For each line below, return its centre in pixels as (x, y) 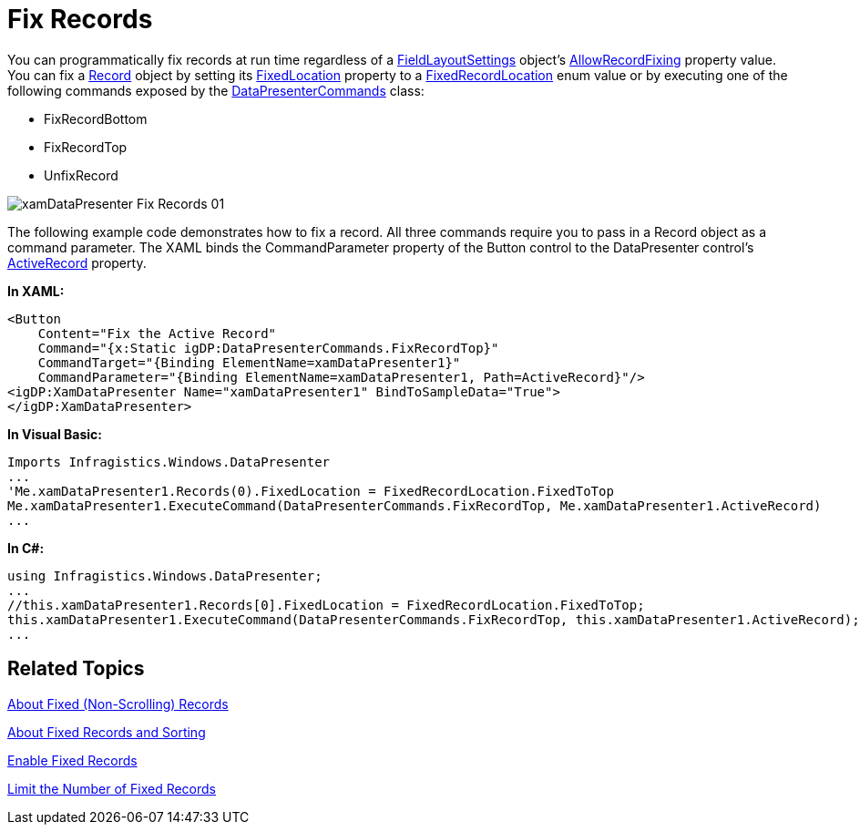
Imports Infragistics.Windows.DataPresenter (169, 462)
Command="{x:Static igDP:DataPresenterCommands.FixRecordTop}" (268, 348)
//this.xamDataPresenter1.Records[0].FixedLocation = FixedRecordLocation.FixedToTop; (326, 605)
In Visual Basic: (55, 434)
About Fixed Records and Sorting (107, 732)
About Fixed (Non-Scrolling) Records (118, 704)
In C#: (26, 548)
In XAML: (36, 291)
